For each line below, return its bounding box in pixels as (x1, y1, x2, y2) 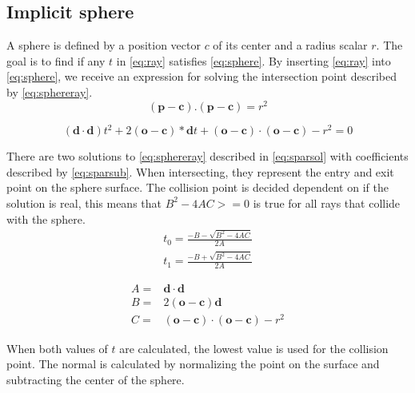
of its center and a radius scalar (213, 37, 368, 54)
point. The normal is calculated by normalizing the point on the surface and (6, 355, 380, 372)
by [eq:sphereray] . (6, 83, 93, 100)
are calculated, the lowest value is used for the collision (119, 339, 389, 356)
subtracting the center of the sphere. (6, 371, 185, 387)
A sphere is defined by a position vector (6, 37, 201, 54)
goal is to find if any (6, 52, 106, 69)
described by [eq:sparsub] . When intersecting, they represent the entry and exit (6, 163, 394, 180)
